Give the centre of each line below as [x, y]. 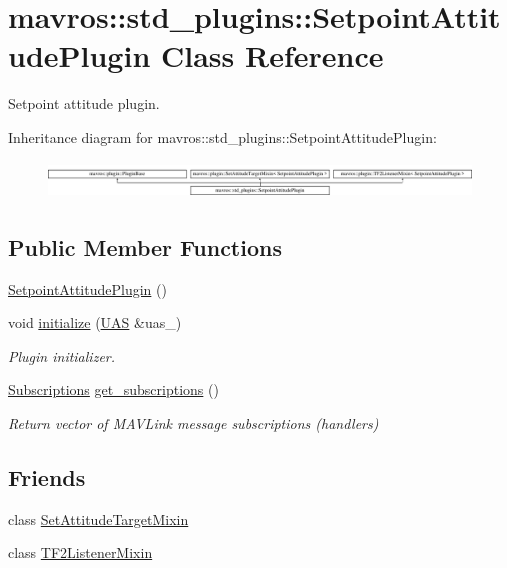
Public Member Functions [145, 246]
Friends [47, 476]
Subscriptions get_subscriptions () [113, 389]
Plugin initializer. [62, 355]
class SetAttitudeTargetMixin [98, 518]
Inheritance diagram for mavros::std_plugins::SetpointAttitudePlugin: [222, 136]
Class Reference [272, 55]
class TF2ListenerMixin [80, 552]
